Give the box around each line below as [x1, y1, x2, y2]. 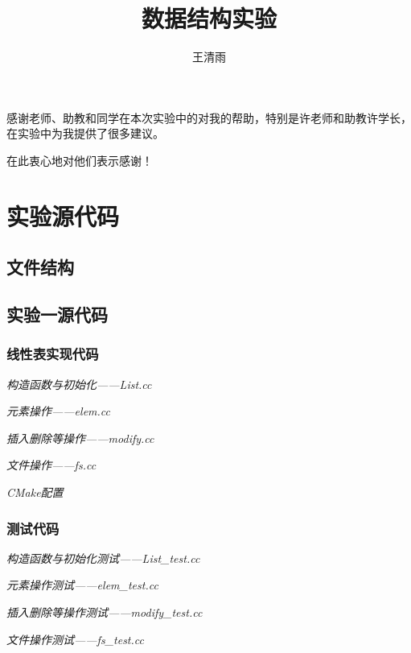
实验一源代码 [6, 302, 108, 327]
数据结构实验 [141, 2, 277, 35]
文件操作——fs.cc [6, 457, 97, 473]
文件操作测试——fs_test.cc [6, 630, 144, 647]
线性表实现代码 [6, 344, 99, 364]
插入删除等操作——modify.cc [6, 429, 154, 446]
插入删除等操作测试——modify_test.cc [6, 604, 203, 621]
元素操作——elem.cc [6, 403, 110, 419]
